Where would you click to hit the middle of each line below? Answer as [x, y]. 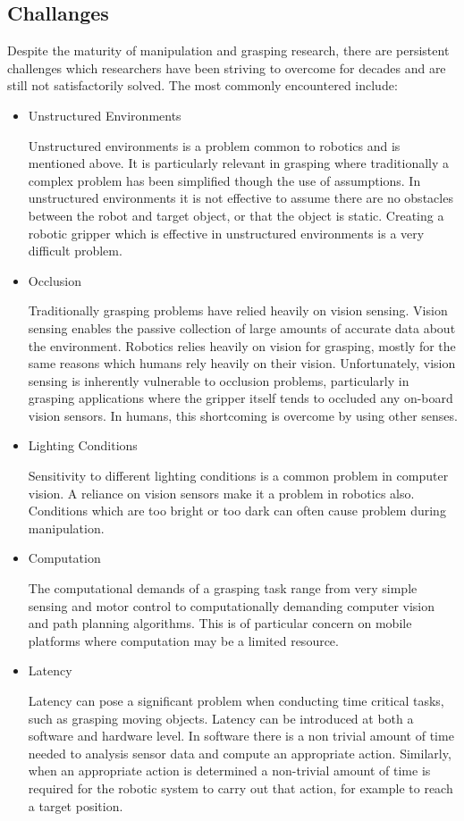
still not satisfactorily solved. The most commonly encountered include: [202, 85]
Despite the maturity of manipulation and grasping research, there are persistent [228, 50]
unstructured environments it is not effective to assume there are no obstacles [240, 198]
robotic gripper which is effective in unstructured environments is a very [226, 233]
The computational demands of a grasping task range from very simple [223, 588]
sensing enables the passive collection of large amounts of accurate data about [242, 327]
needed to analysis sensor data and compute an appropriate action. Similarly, [240, 753]
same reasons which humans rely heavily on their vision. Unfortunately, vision [242, 363]
